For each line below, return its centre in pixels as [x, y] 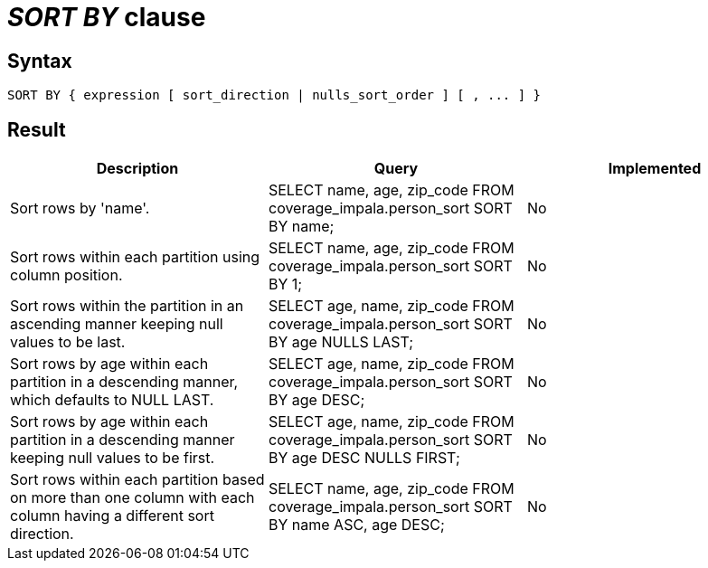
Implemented [655, 169]
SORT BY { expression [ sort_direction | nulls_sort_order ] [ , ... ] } [274, 95]
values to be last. [68, 342]
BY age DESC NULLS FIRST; [364, 458]
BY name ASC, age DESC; [356, 525]
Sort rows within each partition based [137, 480]
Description [137, 169]
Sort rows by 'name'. [80, 208]
